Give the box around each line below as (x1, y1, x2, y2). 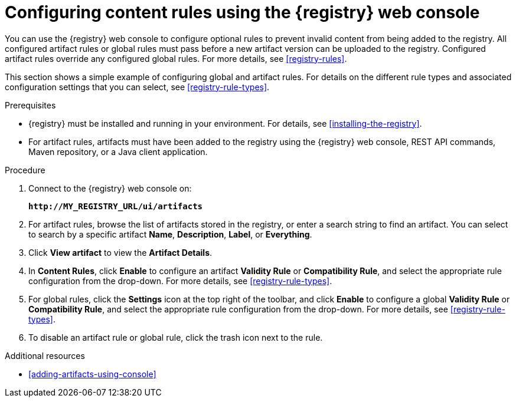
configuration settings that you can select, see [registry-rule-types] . (5, 81, 270, 92)
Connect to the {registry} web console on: (28, 183, 192, 193)
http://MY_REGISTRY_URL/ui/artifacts (28, 201, 203, 211)
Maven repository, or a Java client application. (28, 146, 208, 157)
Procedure (5, 164, 45, 175)
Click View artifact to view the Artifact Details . (28, 247, 213, 258)
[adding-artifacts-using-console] (28, 368, 156, 379)
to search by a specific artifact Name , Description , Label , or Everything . (28, 229, 312, 239)
